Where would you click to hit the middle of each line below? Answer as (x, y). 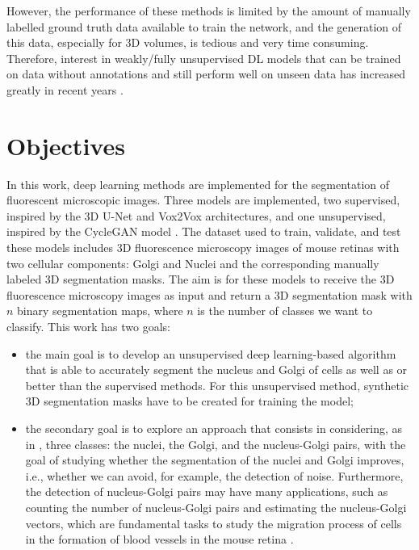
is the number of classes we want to (285, 311)
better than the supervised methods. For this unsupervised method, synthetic (217, 385)
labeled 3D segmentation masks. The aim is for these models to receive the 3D (201, 279)
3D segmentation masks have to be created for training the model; (189, 401)
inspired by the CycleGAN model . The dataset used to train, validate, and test (204, 231)
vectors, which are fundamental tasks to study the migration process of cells (214, 523)
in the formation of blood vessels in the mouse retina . (159, 539)
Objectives (66, 145)
